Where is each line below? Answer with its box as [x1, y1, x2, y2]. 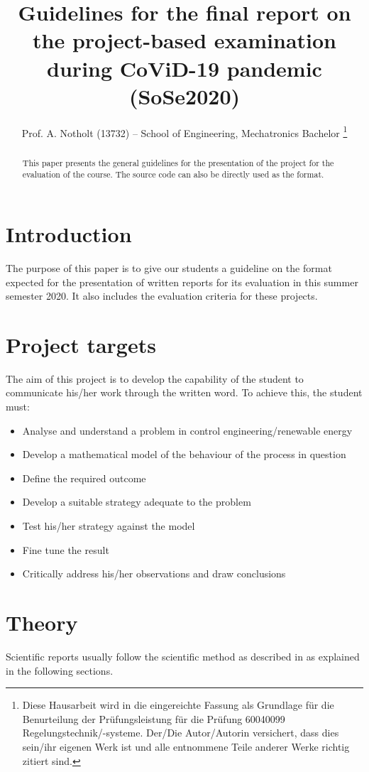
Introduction [6, 219, 132, 249]
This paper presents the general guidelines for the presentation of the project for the [22, 156, 334, 168]
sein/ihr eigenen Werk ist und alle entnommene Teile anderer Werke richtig [22, 739, 350, 754]
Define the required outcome [22, 470, 146, 485]
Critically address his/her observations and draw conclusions [22, 566, 286, 581]
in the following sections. [6, 663, 114, 678]
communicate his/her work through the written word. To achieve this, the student [6, 385, 363, 400]
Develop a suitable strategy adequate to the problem [22, 494, 251, 509]
